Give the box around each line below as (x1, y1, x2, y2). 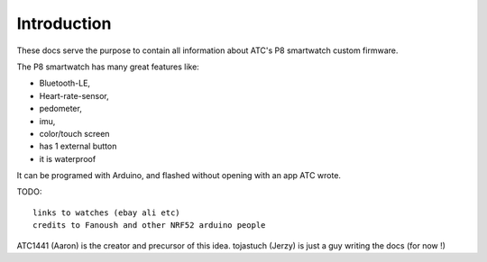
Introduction (16, 14, 112, 33)
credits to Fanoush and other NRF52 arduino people (32, 221, 266, 230)
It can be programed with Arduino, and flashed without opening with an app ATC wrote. (16, 170, 342, 181)
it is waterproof (39, 153, 96, 164)
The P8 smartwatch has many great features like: (16, 61, 200, 72)
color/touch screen (39, 128, 110, 139)
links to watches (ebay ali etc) (32, 207, 180, 218)
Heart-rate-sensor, (39, 90, 110, 101)
